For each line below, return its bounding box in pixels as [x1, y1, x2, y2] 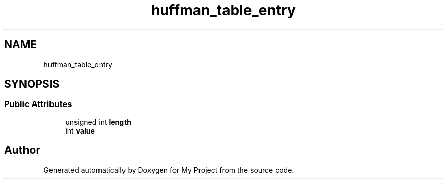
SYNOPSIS [4, 77, 60, 91]
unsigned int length [65, 117, 132, 126]
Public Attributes [4, 99, 72, 110]
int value [65, 126, 95, 135]
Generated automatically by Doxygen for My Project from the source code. [43, 165, 294, 174]
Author [4, 144, 40, 157]
